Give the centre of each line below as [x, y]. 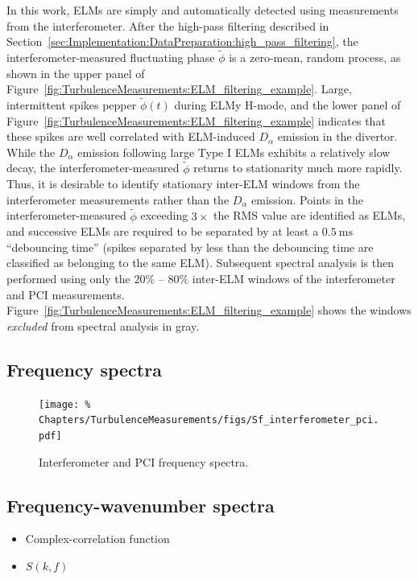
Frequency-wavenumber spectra [141, 505]
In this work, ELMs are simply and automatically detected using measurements [203, 10]
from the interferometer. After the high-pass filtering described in [168, 25]
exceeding [164, 215]
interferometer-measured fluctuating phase [111, 57]
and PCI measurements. [66, 294]
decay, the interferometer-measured [93, 168]
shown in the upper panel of [76, 73]
